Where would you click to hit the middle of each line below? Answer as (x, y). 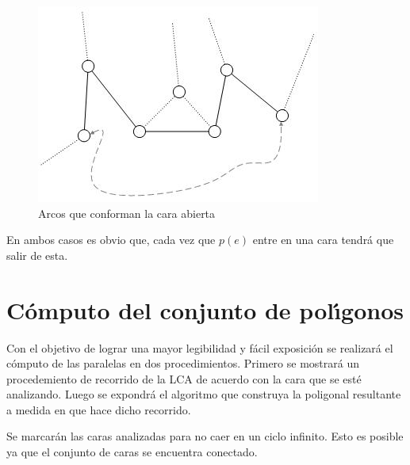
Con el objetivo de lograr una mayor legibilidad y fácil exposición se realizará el (200, 347)
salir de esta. (37, 255)
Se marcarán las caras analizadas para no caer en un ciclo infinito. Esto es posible (205, 436)
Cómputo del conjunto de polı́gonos (205, 309)
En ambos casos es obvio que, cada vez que (111, 240)
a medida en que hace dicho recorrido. (99, 409)
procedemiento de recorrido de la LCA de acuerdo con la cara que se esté (184, 378)
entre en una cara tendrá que (323, 240)
